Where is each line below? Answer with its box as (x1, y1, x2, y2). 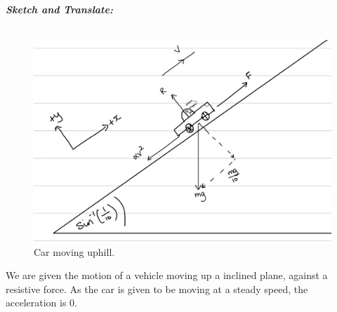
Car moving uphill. (34, 244, 115, 259)
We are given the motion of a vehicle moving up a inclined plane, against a (6, 268, 328, 283)
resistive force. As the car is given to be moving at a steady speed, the (6, 281, 308, 296)
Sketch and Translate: (6, 2, 113, 16)
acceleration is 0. (6, 295, 77, 310)
